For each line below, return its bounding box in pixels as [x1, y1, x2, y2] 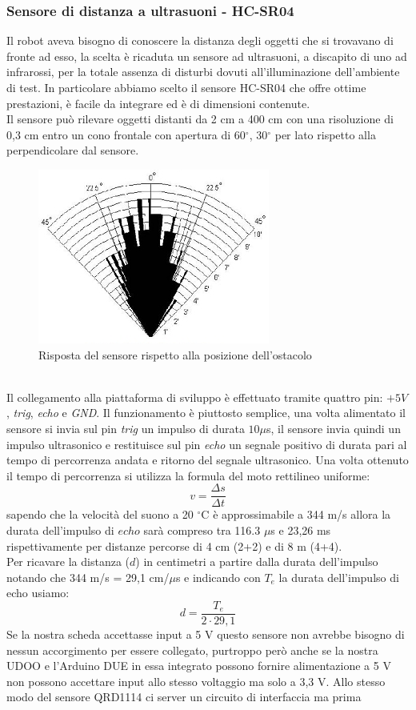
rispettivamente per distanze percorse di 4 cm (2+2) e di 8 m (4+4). [6, 537, 342, 554]
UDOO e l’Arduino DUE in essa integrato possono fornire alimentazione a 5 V [6, 657, 391, 674]
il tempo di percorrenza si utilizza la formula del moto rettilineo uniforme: [6, 467, 370, 483]
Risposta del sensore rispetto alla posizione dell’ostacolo [38, 346, 312, 363]
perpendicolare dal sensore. [6, 142, 139, 158]
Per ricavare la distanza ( [6, 553, 130, 570]
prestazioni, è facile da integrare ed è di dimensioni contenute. [6, 94, 310, 111]
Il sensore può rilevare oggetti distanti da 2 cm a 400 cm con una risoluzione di [6, 110, 394, 127]
